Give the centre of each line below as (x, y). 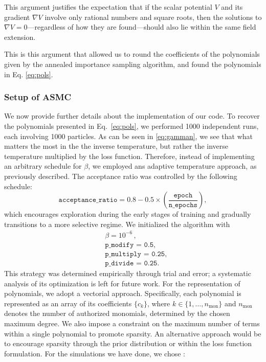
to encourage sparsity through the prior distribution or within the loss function (128, 343)
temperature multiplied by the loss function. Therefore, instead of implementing (129, 156)
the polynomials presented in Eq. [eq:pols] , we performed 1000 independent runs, (131, 126)
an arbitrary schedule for (43, 166)
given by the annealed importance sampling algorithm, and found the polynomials (133, 64)
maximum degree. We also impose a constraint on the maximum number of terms (132, 323)
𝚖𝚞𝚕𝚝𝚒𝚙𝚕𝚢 (126, 254)
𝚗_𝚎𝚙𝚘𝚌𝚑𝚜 (183, 205)
